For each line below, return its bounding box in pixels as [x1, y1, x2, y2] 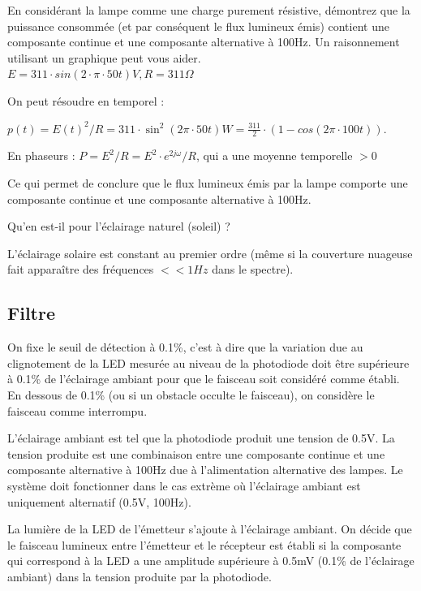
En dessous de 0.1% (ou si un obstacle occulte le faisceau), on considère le [7, 386, 375, 403]
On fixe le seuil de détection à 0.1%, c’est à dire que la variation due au [7, 339, 363, 356]
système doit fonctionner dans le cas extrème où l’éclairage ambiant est [7, 477, 361, 494]
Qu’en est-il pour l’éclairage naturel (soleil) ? [7, 218, 230, 235]
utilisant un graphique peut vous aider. [7, 49, 201, 66]
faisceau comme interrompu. [7, 402, 148, 419]
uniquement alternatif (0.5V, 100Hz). [7, 493, 191, 510]
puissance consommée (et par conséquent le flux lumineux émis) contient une [7, 17, 389, 34]
